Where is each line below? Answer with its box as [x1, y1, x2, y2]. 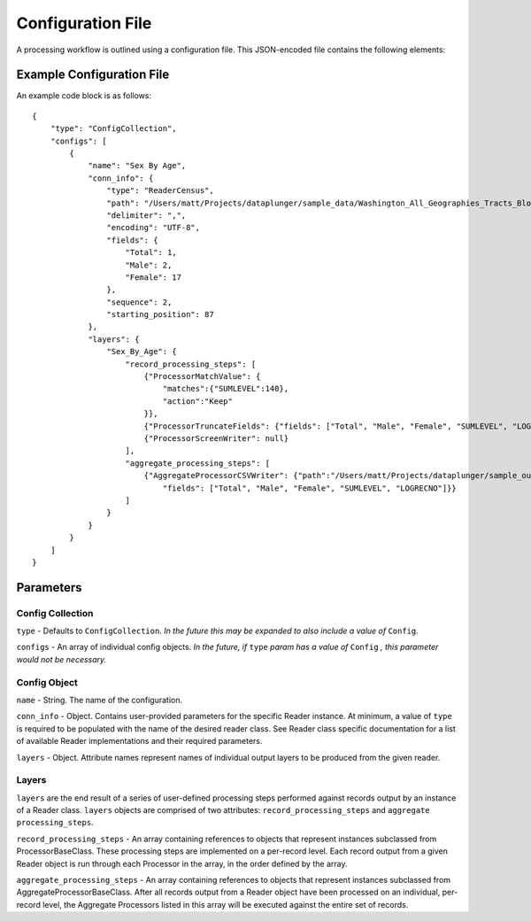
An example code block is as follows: [16, 90, 152, 101]
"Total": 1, [125, 248, 177, 258]
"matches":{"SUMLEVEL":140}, [162, 383, 289, 394]
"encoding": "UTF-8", [106, 222, 201, 233]
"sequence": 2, [106, 297, 173, 307]
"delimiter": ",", [106, 210, 187, 221]
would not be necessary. [16, 654, 107, 664]
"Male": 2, [125, 259, 173, 270]
